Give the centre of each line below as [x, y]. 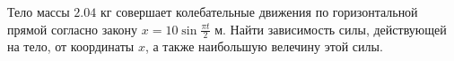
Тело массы [39, 11]
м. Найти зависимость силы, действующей [331, 29]
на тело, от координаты [71, 46]
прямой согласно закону [73, 29]
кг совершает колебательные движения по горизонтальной [259, 11]
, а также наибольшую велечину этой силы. [264, 46]
